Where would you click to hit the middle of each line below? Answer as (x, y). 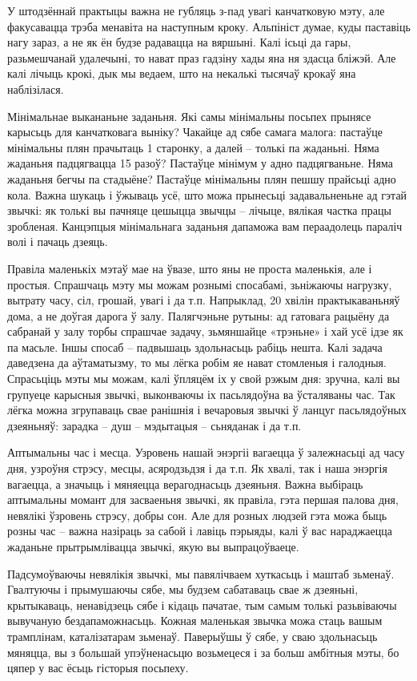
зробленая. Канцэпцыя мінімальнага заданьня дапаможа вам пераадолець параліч (205, 226)
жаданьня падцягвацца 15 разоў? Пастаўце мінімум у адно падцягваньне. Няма (200, 163)
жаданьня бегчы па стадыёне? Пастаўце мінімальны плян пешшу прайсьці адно (202, 178)
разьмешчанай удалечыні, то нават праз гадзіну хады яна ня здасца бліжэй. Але (202, 57)
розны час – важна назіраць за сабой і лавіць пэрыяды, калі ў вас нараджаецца (200, 531)
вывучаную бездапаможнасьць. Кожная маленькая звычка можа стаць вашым (195, 621)
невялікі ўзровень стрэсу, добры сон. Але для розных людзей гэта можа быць (197, 515)
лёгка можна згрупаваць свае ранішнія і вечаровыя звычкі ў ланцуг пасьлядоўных (207, 410)
